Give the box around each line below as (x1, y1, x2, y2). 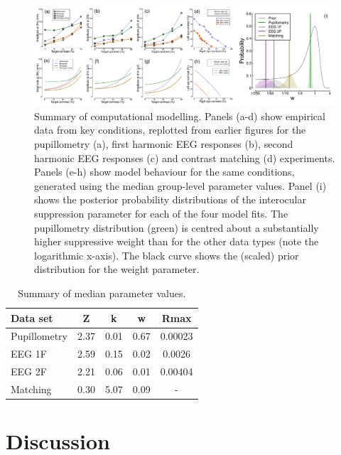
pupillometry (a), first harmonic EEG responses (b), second (34, 136, 293, 151)
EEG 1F (11, 346, 47, 361)
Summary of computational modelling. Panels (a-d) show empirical (34, 108, 325, 123)
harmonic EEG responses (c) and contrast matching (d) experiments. (34, 150, 335, 165)
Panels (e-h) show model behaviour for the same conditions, (34, 164, 295, 179)
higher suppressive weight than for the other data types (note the (34, 234, 319, 249)
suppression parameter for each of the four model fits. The (34, 205, 288, 220)
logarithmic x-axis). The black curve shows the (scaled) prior (34, 247, 299, 262)
